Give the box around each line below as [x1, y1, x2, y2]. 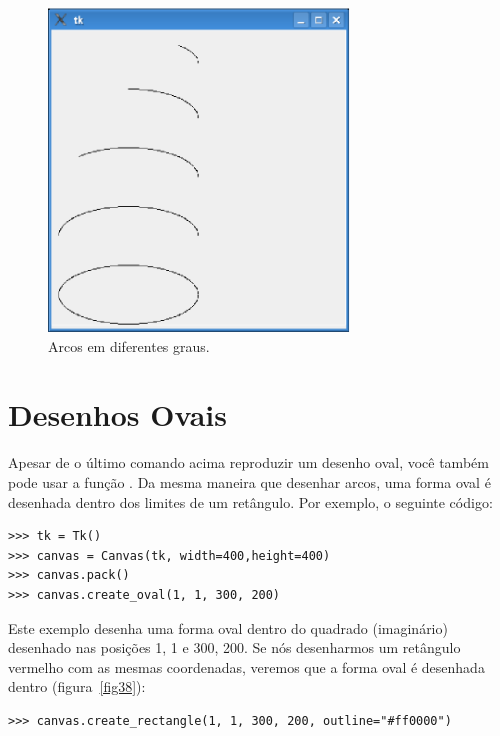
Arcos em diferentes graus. [48, 335, 210, 356]
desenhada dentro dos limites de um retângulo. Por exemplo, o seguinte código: [8, 491, 493, 512]
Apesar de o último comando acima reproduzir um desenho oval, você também [8, 452, 489, 473]
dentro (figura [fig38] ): [8, 676, 146, 697]
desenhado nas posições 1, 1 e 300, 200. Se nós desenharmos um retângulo [8, 637, 461, 658]
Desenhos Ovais [8, 394, 227, 435]
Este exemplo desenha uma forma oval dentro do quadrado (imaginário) [8, 617, 448, 638]
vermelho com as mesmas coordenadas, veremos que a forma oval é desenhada [8, 656, 485, 677]
